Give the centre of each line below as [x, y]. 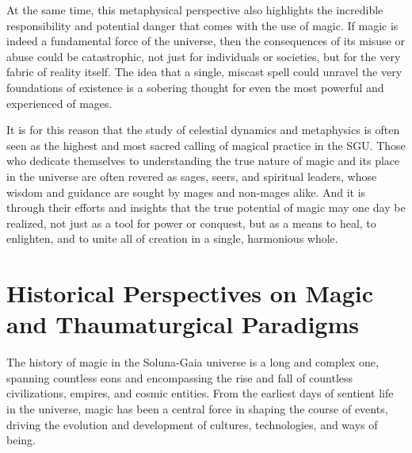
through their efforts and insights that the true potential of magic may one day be [206, 207]
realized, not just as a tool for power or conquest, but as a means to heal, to [191, 223]
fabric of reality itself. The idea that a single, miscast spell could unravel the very [204, 72]
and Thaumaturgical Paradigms [183, 324]
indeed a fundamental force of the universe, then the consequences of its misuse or [206, 41]
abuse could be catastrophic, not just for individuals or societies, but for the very [204, 56]
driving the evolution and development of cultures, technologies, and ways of [192, 424]
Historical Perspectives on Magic [190, 293]
